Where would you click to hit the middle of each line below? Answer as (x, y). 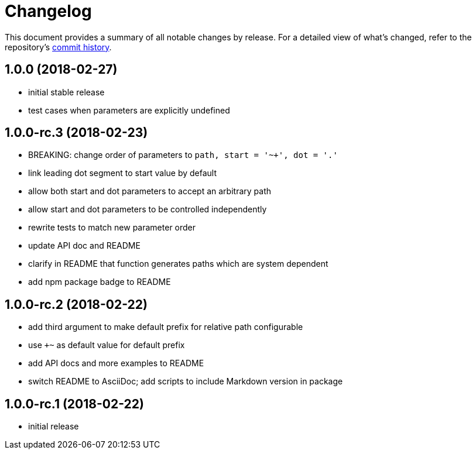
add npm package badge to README (100, 282)
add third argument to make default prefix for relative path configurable (166, 327)
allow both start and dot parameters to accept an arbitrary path (150, 191)
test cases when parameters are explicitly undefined (129, 110)
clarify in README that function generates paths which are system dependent (178, 264)
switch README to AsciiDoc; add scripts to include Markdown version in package (186, 381)
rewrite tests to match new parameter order (112, 228)
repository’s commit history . (58, 47)
